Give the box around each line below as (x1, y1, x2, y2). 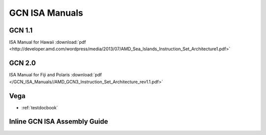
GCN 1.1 (9, 26, 33, 34)
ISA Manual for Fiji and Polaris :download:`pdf (9, 72, 102, 78)
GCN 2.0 (9, 59, 36, 67)
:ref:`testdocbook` (21, 104, 58, 110)
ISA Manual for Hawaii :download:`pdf (9, 39, 86, 45)
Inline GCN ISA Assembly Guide (9, 117, 108, 126)
